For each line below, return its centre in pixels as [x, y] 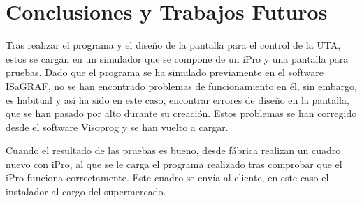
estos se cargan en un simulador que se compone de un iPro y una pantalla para [177, 58]
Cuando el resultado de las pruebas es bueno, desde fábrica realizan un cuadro [173, 150]
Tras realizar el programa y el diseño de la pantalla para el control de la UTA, [173, 45]
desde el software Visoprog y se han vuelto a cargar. [117, 127]
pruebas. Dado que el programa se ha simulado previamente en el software [165, 72]
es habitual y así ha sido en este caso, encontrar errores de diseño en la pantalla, [178, 99]
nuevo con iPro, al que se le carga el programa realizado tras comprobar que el [174, 164]
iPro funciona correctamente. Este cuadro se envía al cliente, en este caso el [167, 178]
